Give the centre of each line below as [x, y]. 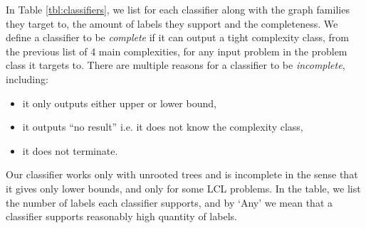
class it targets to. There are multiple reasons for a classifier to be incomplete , [176, 65]
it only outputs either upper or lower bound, [119, 103]
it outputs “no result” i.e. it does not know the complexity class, [163, 127]
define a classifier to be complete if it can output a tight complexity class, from [177, 37]
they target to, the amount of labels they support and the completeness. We [172, 23]
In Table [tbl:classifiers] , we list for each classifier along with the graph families [178, 9]
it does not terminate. [70, 150]
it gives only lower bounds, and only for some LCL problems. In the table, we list [183, 188]
